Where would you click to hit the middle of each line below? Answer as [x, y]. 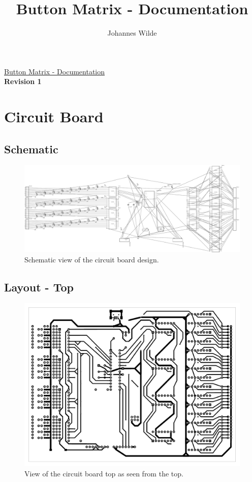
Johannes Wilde [132, 33]
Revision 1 [23, 81]
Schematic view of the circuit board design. [92, 259]
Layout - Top [39, 287]
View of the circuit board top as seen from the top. [104, 473]
